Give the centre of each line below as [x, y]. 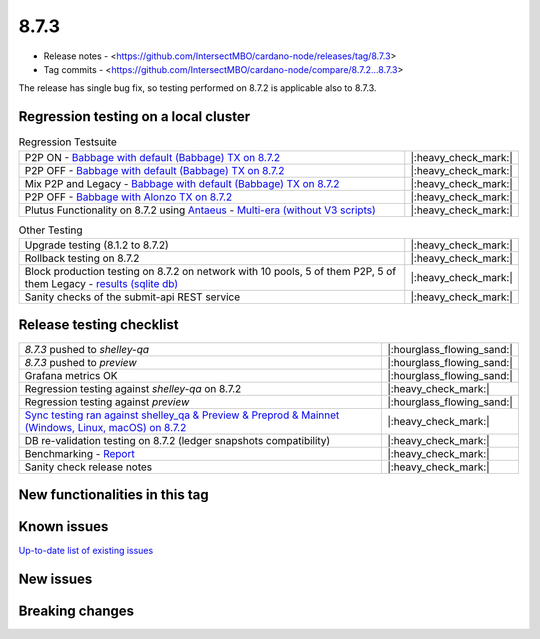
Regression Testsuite [67, 142]
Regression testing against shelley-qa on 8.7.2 [133, 388]
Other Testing [51, 230]
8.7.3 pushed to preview [80, 362]
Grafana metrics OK [71, 375]
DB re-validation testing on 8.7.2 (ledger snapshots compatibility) [177, 440]
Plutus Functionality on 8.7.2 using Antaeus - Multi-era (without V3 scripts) [200, 210]
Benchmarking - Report [79, 453]
